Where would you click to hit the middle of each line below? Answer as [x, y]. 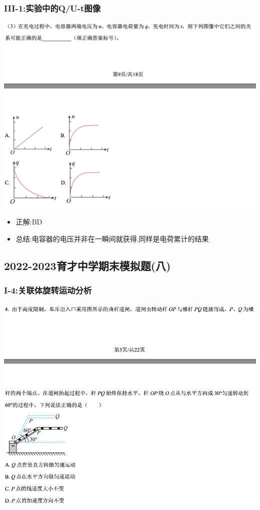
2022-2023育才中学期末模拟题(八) [87, 265]
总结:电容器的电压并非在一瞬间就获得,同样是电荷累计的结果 [112, 238]
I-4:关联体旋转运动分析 [48, 290]
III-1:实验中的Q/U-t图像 [52, 8]
